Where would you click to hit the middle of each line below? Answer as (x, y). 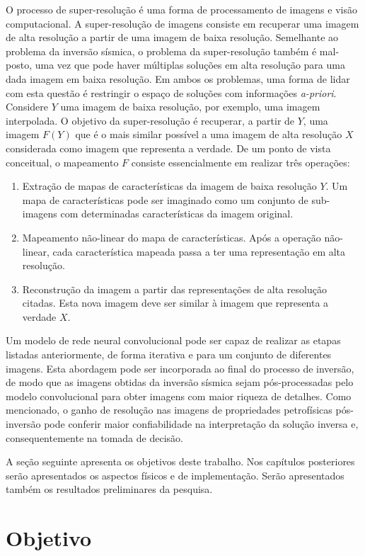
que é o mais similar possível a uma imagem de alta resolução (209, 134)
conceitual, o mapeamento (62, 162)
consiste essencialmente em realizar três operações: (241, 162)
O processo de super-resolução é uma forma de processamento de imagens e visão (181, 9)
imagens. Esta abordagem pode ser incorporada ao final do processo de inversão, (180, 368)
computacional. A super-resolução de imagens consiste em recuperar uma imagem (182, 23)
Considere (27, 107)
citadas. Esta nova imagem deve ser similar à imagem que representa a (175, 303)
